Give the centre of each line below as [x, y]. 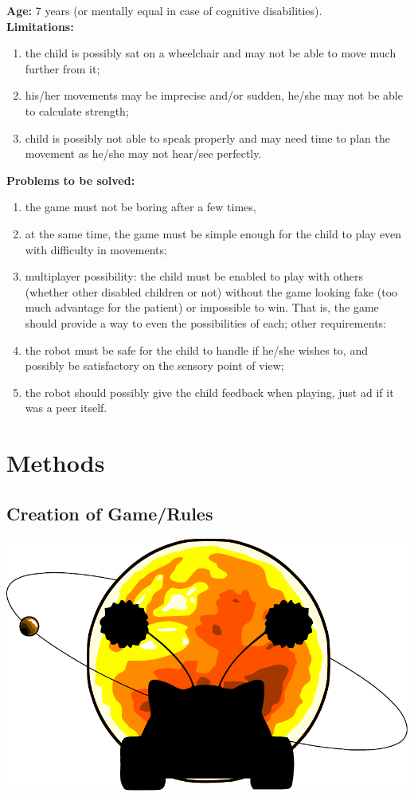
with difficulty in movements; [96, 249]
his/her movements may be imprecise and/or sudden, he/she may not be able [214, 95]
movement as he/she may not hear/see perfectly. [143, 153]
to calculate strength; [77, 110]
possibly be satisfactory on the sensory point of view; [154, 365]
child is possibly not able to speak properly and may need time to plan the [207, 137]
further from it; [62, 68]
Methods [56, 463]
